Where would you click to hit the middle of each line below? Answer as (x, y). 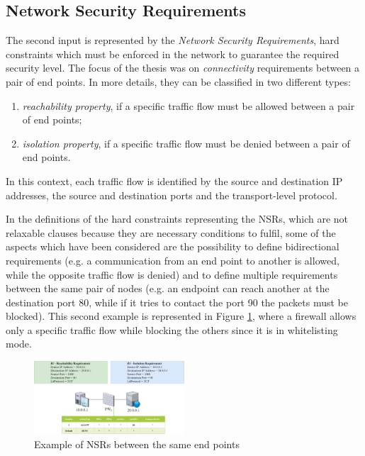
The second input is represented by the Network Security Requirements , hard (173, 40)
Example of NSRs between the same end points (137, 444)
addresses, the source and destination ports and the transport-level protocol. (172, 195)
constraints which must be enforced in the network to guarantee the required (173, 54)
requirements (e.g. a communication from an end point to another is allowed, (173, 260)
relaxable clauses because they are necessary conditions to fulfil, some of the (171, 232)
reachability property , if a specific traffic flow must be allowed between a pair (189, 105)
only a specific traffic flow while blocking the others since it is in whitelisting (172, 329)
